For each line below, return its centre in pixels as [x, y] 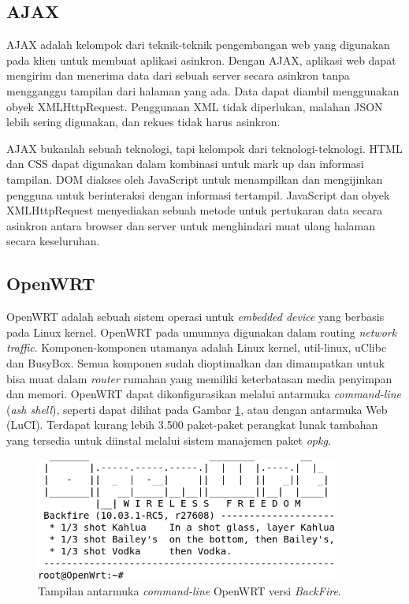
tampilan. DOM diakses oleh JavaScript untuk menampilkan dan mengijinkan [195, 179]
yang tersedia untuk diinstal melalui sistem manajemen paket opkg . [169, 440]
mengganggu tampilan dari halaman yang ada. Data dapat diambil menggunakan [203, 90]
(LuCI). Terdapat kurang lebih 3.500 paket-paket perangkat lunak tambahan [192, 425]
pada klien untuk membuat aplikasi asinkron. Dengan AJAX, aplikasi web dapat [201, 60]
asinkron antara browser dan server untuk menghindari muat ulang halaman [191, 225]
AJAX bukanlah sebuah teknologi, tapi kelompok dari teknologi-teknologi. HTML [204, 148]
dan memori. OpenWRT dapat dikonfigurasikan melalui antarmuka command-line [204, 394]
